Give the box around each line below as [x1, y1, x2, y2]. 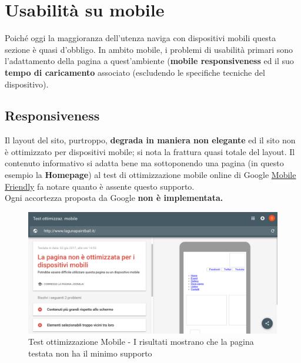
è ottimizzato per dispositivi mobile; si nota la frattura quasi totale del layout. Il [5, 145, 295, 157]
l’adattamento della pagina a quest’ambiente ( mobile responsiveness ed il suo [5, 55, 294, 67]
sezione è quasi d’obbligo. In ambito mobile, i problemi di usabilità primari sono [5, 43, 293, 55]
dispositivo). [5, 78, 49, 90]
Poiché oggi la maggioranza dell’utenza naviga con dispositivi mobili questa [5, 32, 276, 44]
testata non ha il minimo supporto [28, 347, 152, 359]
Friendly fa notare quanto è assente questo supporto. [5, 180, 195, 192]
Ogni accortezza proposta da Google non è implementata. [5, 191, 223, 204]
